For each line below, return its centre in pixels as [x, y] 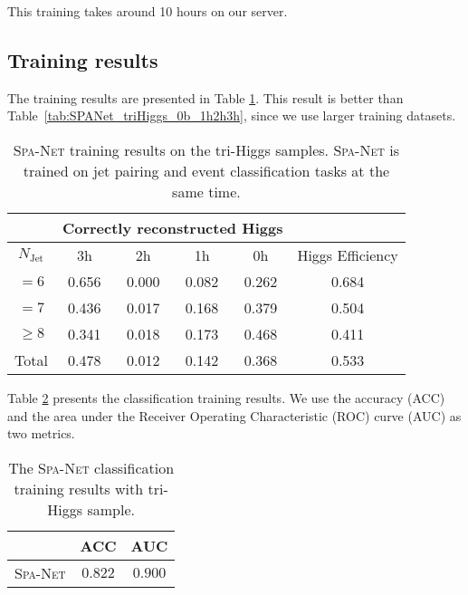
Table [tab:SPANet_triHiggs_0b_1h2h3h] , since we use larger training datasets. [232, 115]
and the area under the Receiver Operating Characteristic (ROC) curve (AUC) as [234, 415]
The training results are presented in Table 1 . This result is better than [205, 97]
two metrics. [41, 433]
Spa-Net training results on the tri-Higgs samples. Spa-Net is [206, 149]
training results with [79, 488]
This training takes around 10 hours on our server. [148, 11]
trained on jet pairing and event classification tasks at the [206, 170]
